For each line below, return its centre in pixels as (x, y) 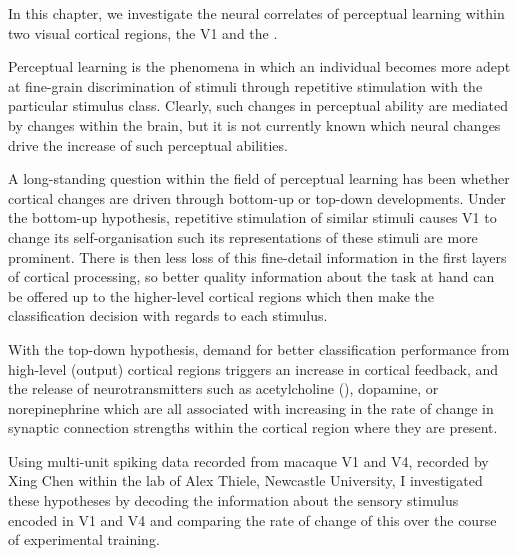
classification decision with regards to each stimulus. (168, 315)
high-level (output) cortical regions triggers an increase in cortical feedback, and (253, 368)
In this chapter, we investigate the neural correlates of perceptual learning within (256, 13)
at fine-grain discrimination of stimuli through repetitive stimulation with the (245, 85)
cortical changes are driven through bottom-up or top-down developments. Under (257, 197)
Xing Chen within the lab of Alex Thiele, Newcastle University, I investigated (245, 480)
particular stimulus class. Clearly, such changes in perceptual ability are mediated (258, 105)
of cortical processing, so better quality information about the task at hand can (251, 276)
